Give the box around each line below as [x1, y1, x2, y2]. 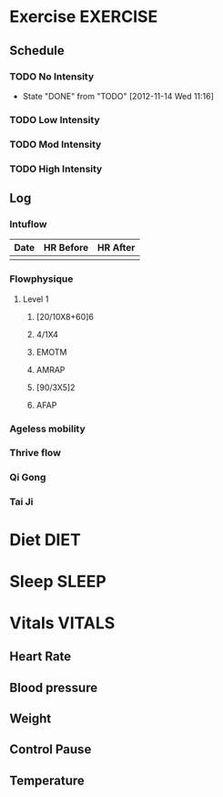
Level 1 [22, 294, 49, 305]
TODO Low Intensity [9, 113, 100, 126]
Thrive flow [9, 447, 62, 460]
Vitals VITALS [9, 613, 116, 633]
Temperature [9, 772, 85, 788]
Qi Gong [9, 471, 46, 484]
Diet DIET [9, 529, 82, 550]
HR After [96, 242, 136, 254]
